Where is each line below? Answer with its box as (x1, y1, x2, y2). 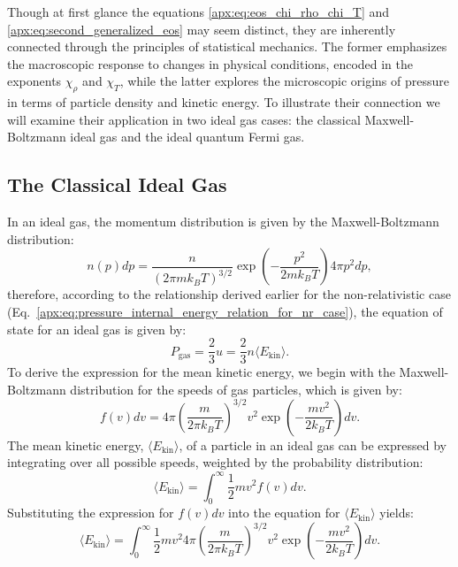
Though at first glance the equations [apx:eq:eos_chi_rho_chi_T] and (7, 3, 390, 20)
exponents (7, 72, 62, 90)
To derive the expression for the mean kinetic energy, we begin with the (7, 363, 395, 381)
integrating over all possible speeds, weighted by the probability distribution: (7, 453, 424, 471)
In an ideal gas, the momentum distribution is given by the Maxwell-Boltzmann (7, 212, 439, 231)
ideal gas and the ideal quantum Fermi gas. (70, 127, 305, 146)
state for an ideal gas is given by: (7, 319, 187, 338)
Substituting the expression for (7, 503, 174, 522)
